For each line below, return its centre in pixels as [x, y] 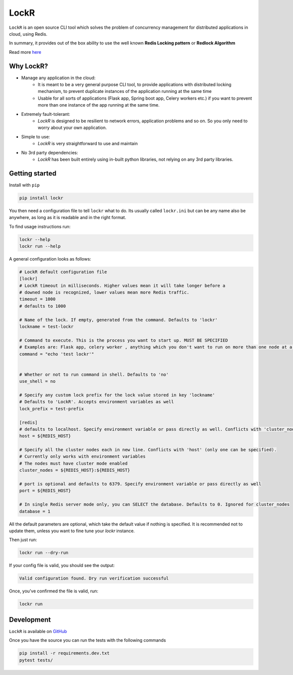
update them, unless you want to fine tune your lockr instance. [72, 531]
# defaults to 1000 [42, 306]
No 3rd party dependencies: [50, 152]
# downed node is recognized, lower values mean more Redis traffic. [104, 293]
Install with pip [24, 185]
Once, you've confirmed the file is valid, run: [54, 591]
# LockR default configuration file [63, 272]
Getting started [33, 173]
